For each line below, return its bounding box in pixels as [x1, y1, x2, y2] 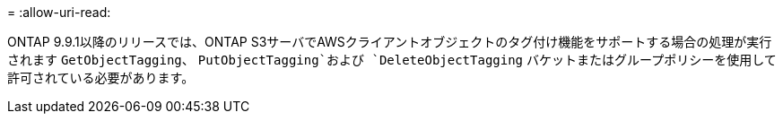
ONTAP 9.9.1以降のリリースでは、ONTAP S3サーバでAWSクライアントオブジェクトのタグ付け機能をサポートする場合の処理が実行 [7, 34, 772, 49]
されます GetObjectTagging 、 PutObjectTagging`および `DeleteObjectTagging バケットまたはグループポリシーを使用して [7, 52, 777, 67]
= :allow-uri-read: [7, 4, 111, 20]
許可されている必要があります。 [7, 70, 195, 85]
